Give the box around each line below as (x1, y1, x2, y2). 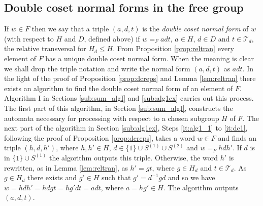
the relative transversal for (4, 43, 86, 54)
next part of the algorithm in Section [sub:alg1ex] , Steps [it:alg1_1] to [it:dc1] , (4, 122, 248, 133)
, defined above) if (84, 33, 140, 44)
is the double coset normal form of (142, 23, 249, 34)
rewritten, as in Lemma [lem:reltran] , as (4, 162, 128, 173)
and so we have (168, 172, 215, 183)
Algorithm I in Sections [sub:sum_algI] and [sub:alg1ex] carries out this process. (4, 93, 254, 103)
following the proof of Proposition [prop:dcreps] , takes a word (4, 132, 195, 143)
